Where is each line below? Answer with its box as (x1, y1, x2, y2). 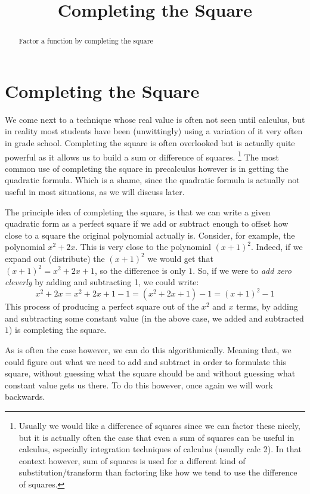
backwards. (5, 390, 45, 403)
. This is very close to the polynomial (75, 240, 211, 253)
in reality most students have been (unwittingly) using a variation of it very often (5, 125, 303, 137)
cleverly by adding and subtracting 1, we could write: (5, 276, 199, 288)
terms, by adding (236, 300, 298, 313)
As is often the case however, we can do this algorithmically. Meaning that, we (5, 344, 292, 356)
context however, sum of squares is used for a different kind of (18, 454, 246, 467)
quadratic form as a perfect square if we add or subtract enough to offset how (5, 217, 289, 230)
